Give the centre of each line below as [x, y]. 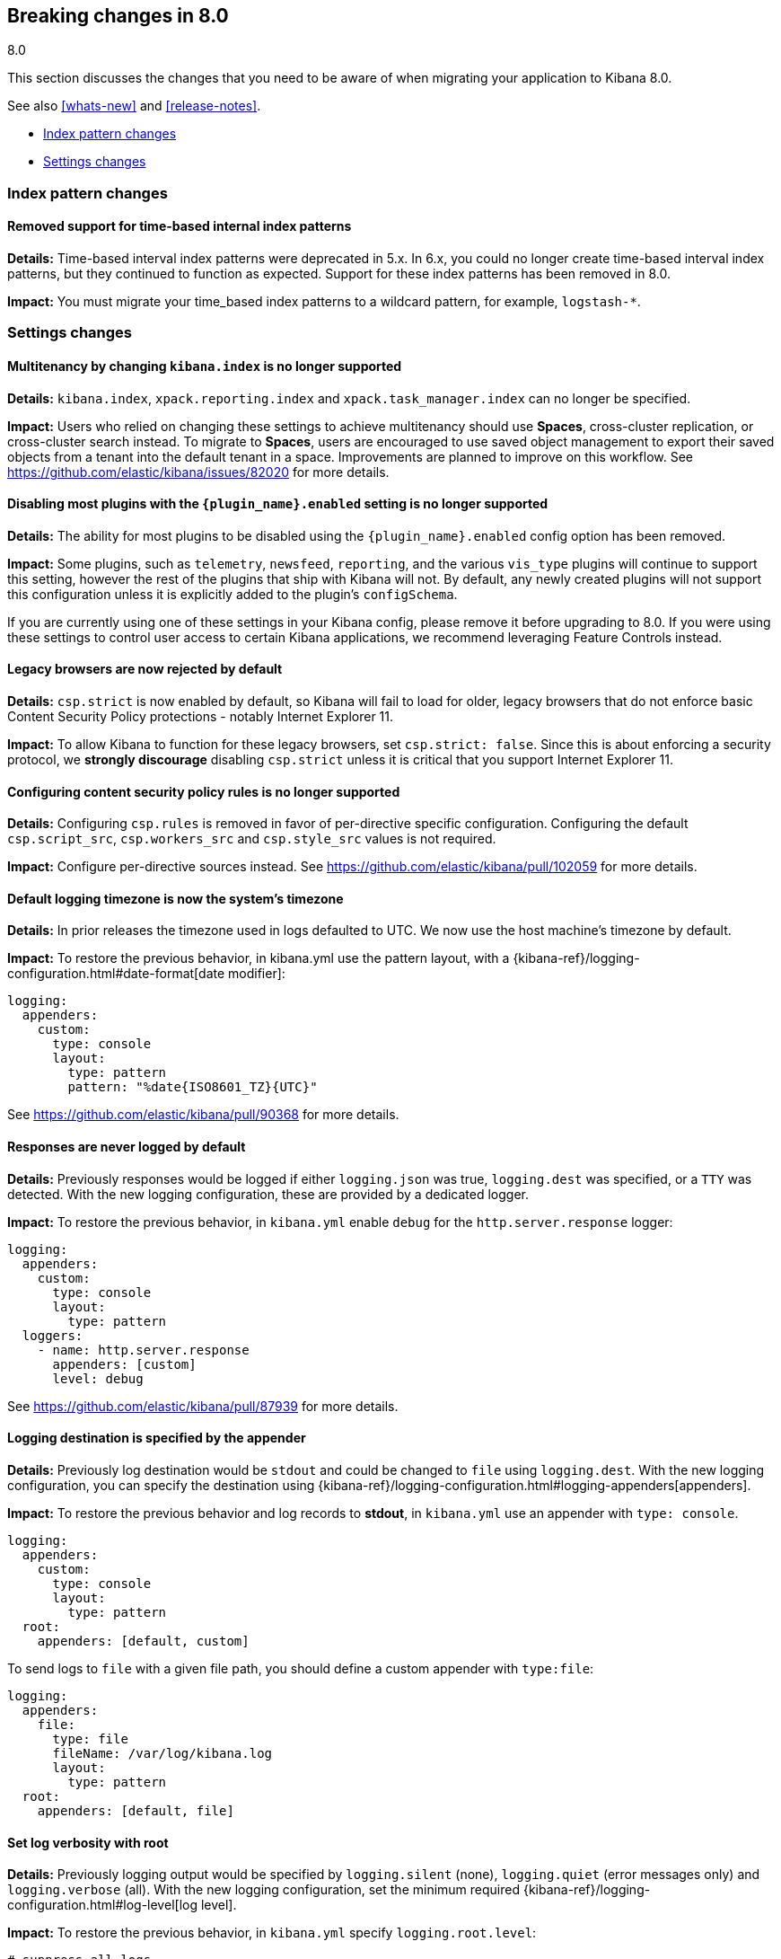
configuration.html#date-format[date [116, 974]
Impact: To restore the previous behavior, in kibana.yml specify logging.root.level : [272, 1933]
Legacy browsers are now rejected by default [145, 669]
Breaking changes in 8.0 [118, 16]
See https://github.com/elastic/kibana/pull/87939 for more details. [203, 1406]
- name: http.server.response [143, 1350]
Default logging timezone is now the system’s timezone [176, 898]
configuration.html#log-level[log [102, 1905]
